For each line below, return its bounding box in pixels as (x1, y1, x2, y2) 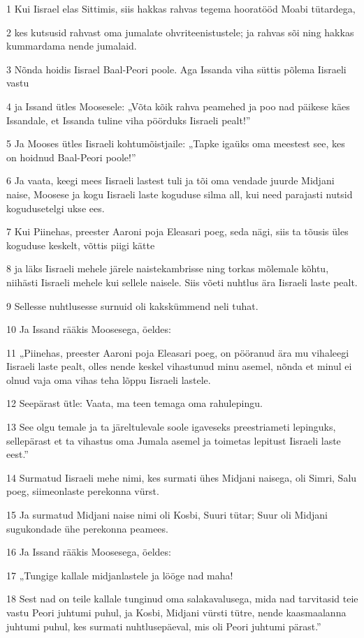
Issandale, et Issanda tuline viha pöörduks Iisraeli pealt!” (6, 112, 251, 127)
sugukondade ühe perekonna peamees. (6, 521, 168, 535)
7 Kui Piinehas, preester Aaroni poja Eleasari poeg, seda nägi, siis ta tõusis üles (6, 224, 349, 239)
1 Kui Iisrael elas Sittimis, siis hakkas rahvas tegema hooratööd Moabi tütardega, (6, 1, 356, 15)
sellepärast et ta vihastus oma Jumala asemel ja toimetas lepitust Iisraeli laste (6, 433, 341, 447)
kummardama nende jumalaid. (6, 38, 137, 53)
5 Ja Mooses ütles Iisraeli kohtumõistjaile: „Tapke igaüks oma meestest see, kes (6, 136, 345, 151)
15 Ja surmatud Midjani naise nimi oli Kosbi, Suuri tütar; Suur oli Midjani (6, 507, 328, 522)
